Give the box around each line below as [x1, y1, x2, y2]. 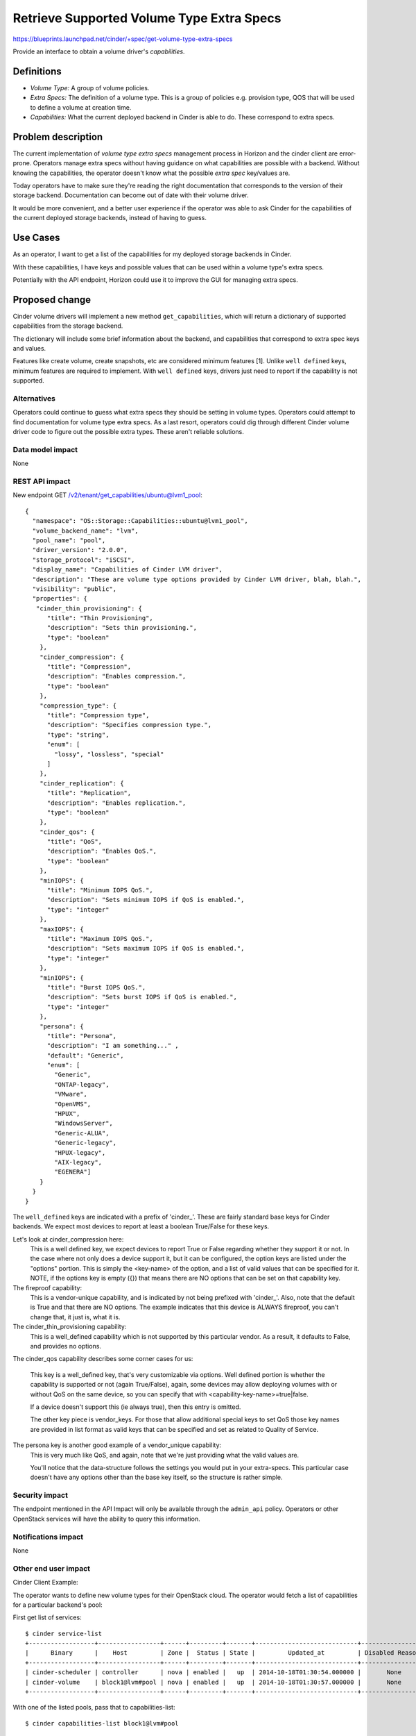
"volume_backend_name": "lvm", [32, 526, 139, 535]
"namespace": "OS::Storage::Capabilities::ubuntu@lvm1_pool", [32, 517, 249, 525]
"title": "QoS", [46, 837, 103, 846]
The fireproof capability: [12, 1283, 83, 1292]
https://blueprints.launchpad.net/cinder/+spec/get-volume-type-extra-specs [12, 35, 233, 43]
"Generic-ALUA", [54, 1129, 110, 1137]
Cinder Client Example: [12, 1578, 79, 1587]
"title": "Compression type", [46, 712, 150, 719]
